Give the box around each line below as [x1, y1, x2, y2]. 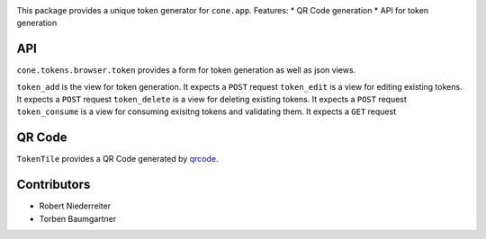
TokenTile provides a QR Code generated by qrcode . [16, 154, 219, 164]
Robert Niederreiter [39, 200, 112, 211]
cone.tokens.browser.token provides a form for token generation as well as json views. [16, 65, 356, 75]
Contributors [16, 177, 91, 192]
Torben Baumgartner [39, 213, 117, 224]
